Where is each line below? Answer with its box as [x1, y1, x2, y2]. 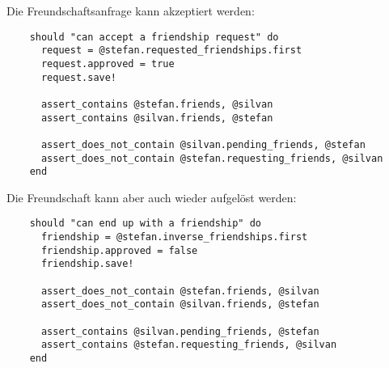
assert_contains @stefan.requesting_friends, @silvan [40, 339, 337, 351]
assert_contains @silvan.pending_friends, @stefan [40, 325, 319, 337]
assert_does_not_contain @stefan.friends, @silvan [40, 285, 319, 297]
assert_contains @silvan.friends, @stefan [40, 112, 273, 124]
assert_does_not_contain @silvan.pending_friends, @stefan [40, 138, 366, 150]
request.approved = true [40, 57, 175, 70]
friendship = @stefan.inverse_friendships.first [40, 231, 308, 243]
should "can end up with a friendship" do [29, 218, 261, 230]
